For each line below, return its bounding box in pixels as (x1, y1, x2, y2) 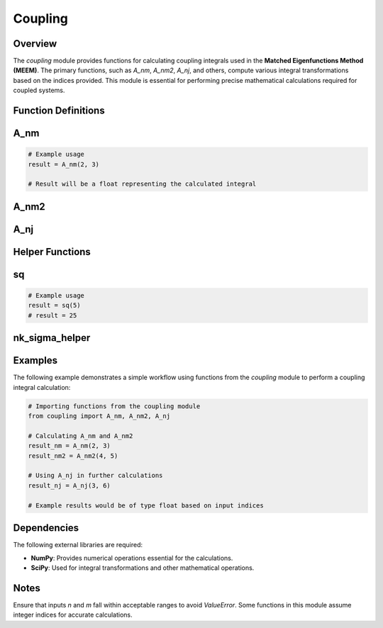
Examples (13, 354, 58, 366)
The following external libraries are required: (13, 541, 143, 549)
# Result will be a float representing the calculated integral (28, 180, 257, 188)
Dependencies (13, 522, 79, 534)
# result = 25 (28, 311, 77, 319)
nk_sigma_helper (13, 332, 91, 344)
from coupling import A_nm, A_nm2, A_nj (28, 412, 170, 420)
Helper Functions (13, 245, 91, 258)
